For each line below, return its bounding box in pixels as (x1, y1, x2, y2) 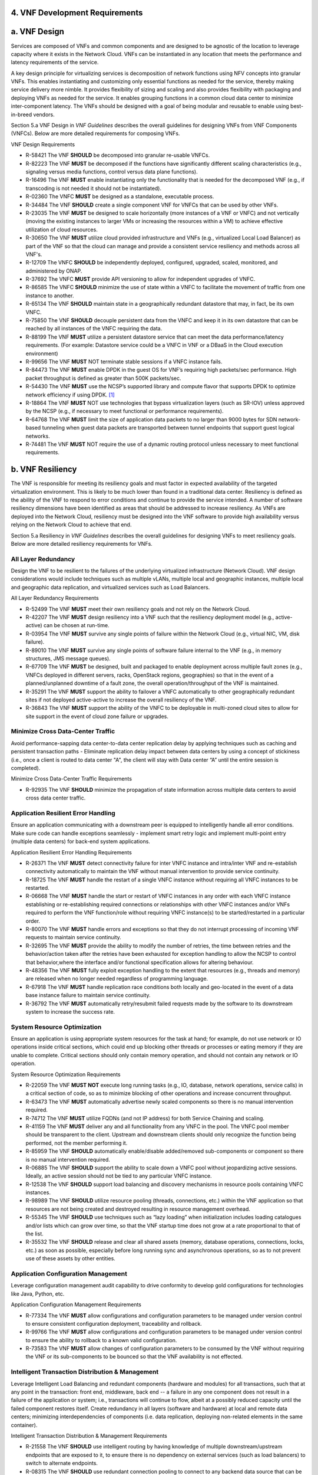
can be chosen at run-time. (43, 622, 110, 629)
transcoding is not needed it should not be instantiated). (25, 185, 162, 192)
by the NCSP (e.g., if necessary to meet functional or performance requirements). (25, 408, 224, 415)
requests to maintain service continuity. (25, 934, 122, 941)
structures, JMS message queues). (25, 655, 111, 662)
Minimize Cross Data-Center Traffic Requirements (11, 775, 132, 782)
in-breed (11, 111, 32, 118)
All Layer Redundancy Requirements (11, 595, 100, 602)
